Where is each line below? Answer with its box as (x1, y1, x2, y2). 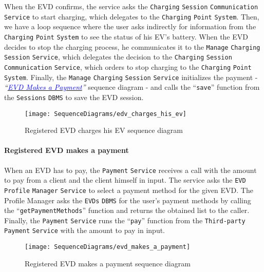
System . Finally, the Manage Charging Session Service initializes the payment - (4, 71, 258, 82)
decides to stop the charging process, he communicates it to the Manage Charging (4, 41, 260, 52)
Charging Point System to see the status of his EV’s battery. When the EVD (4, 31, 248, 42)
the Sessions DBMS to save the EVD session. (4, 91, 144, 102)
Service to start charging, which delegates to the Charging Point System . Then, (4, 11, 259, 22)
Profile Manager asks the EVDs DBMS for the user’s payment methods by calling (4, 195, 251, 205)
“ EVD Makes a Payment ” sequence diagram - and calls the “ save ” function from (4, 82, 260, 92)
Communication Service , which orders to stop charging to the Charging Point (4, 61, 252, 72)
